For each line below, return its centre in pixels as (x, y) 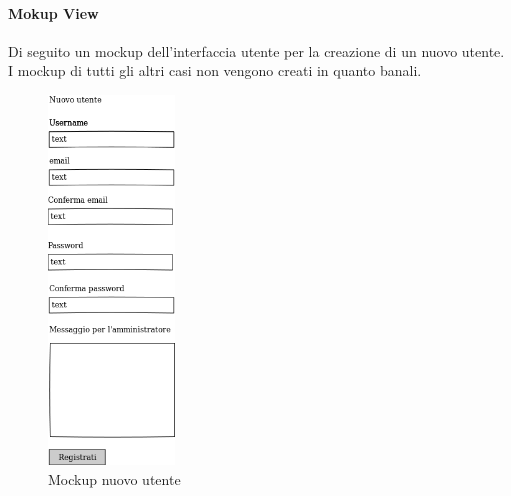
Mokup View (53, 12)
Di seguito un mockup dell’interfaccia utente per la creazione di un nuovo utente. (256, 50)
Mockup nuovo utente (114, 478)
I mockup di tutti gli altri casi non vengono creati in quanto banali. (215, 70)
